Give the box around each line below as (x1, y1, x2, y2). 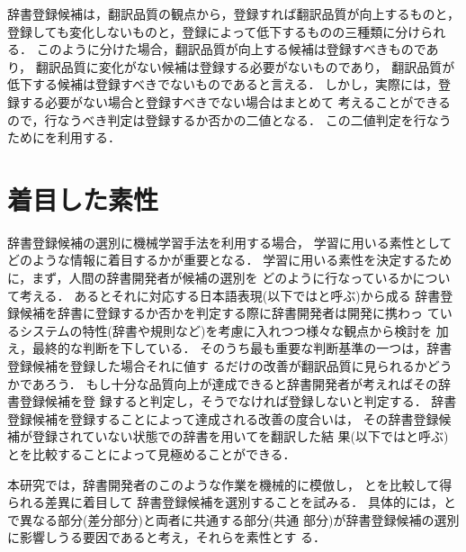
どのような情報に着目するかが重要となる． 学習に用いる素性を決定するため (7, 250, 453, 269)
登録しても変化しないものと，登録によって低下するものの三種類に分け (7, 22, 421, 41)
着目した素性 (7, 180, 159, 217)
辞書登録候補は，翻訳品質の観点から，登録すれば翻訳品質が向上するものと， (7, 5, 461, 23)
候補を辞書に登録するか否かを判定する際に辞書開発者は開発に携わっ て (19, 303, 440, 322)
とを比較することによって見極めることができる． (7, 445, 296, 463)
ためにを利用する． (7, 128, 121, 147)
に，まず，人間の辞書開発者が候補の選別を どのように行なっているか (7, 268, 413, 287)
